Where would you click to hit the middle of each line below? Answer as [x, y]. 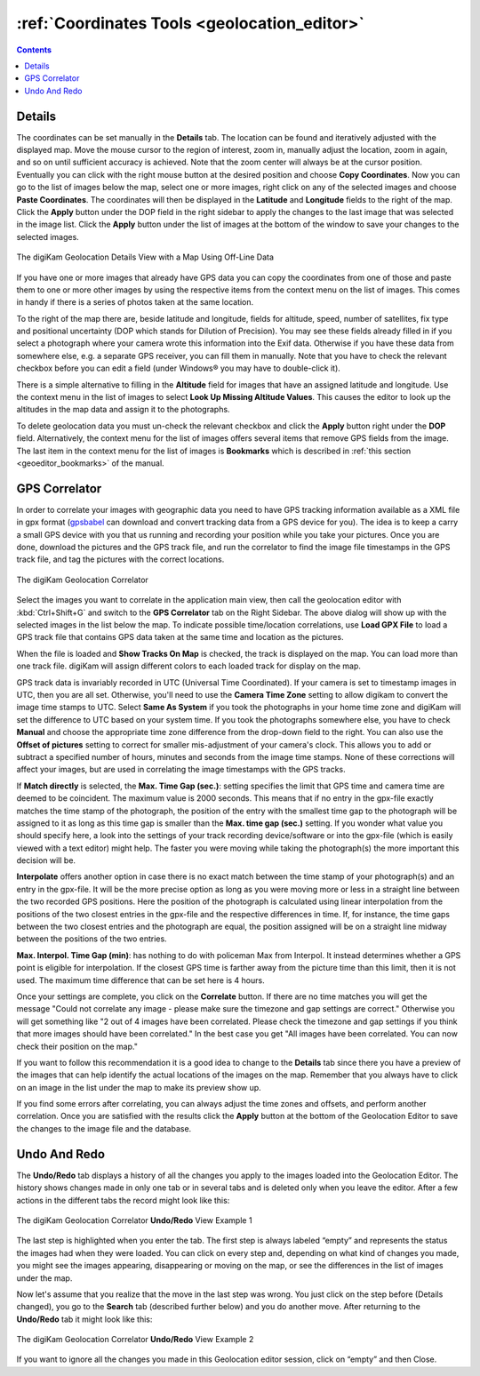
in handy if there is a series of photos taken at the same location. [135, 302]
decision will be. [46, 860]
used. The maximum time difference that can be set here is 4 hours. [141, 980]
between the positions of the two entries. [92, 939]
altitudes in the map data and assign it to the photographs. [123, 410]
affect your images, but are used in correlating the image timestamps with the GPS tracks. [181, 770]
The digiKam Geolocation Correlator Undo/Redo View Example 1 [134, 1220]
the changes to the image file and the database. [104, 1128]
